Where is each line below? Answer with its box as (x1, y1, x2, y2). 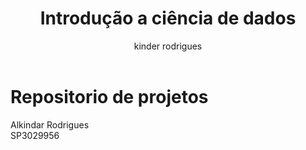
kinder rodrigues (133, 40, 203, 52)
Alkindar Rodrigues (10, 118, 90, 131)
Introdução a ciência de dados (39, 7, 297, 30)
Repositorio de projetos (10, 85, 209, 108)
